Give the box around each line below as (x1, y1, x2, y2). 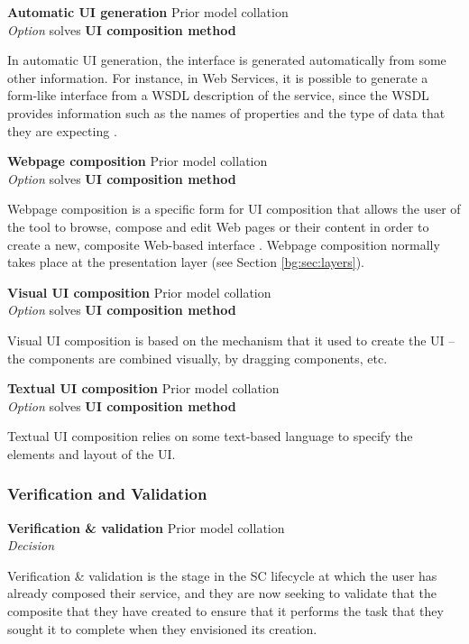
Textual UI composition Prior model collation (7, 379, 280, 398)
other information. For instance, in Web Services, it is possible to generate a (7, 68, 428, 87)
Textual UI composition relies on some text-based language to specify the (7, 427, 413, 446)
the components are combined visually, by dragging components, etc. (7, 348, 388, 367)
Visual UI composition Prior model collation (7, 282, 271, 301)
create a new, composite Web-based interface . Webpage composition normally (7, 235, 440, 253)
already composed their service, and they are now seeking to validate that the (7, 584, 437, 603)
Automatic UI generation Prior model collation (7, 3, 289, 21)
